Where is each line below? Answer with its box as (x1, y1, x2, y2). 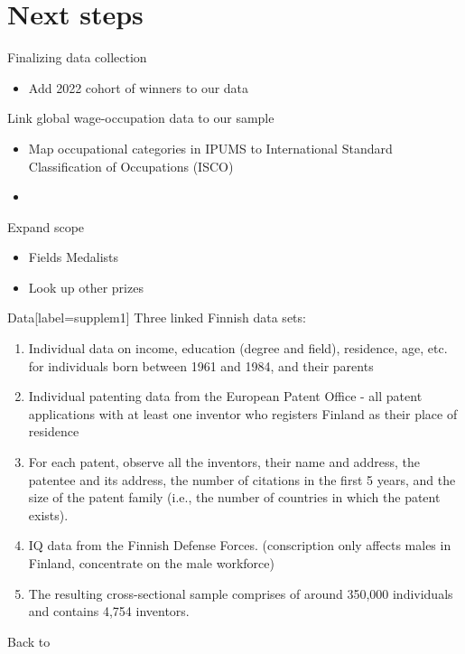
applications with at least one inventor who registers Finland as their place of (28, 404, 458, 423)
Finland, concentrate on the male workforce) (28, 554, 274, 572)
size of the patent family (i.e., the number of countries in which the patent (28, 488, 441, 507)
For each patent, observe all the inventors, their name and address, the (28, 453, 420, 472)
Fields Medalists (28, 248, 119, 266)
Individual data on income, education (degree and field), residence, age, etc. (28, 339, 448, 358)
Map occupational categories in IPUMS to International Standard (28, 138, 393, 157)
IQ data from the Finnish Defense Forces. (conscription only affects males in (28, 536, 451, 555)
